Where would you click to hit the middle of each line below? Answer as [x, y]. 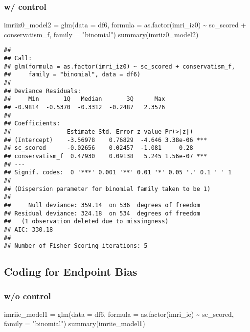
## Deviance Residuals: [43, 91]
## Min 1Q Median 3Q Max [85, 99]
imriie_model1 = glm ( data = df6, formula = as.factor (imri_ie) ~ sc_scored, [119, 314]
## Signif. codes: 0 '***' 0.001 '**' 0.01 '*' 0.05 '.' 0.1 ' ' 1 [118, 173]
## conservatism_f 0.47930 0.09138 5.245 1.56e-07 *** [106, 156]
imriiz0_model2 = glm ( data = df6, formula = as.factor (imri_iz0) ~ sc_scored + [125, 25]
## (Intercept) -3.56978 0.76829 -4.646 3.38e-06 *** [106, 140]
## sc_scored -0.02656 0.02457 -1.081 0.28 [99, 148]
